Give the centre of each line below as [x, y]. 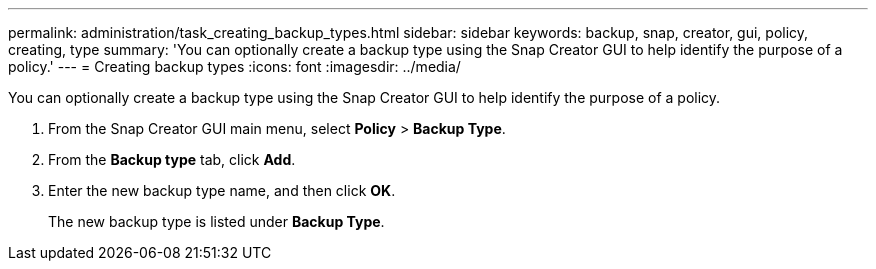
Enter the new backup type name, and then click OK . [222, 190]
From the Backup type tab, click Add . [172, 159]
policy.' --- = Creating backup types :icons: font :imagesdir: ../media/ [234, 66]
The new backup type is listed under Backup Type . [216, 221]
